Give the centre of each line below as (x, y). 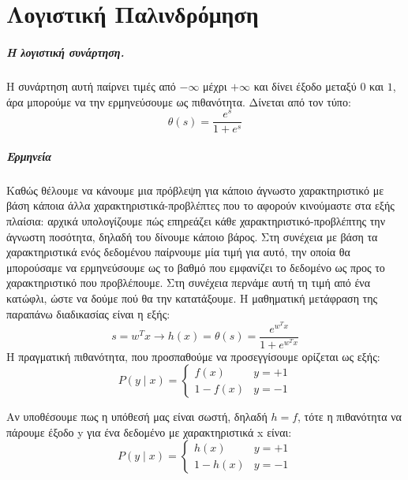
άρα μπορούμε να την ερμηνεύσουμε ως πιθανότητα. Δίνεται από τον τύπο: (179, 101)
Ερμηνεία (29, 156)
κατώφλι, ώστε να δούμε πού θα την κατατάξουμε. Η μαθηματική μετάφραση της (192, 298)
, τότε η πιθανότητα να (350, 417)
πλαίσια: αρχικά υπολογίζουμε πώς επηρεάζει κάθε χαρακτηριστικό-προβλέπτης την (196, 221)
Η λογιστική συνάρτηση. (66, 52)
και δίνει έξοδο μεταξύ (305, 86)
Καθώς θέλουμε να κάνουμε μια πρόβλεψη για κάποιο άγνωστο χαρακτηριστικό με (195, 190)
